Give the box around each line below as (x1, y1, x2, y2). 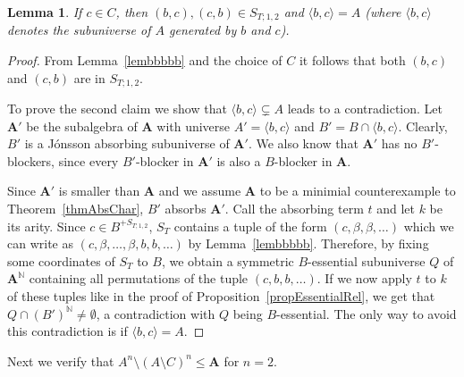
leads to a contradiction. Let (287, 99, 443, 118)
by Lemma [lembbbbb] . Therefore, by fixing (188, 234, 429, 253)
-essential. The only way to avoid (276, 304, 457, 323)
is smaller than (58, 181, 140, 200)
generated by (169, 21, 237, 39)
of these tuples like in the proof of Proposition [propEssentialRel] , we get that (7, 287, 435, 306)
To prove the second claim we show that (7, 99, 227, 118)
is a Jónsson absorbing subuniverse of (24, 134, 230, 153)
